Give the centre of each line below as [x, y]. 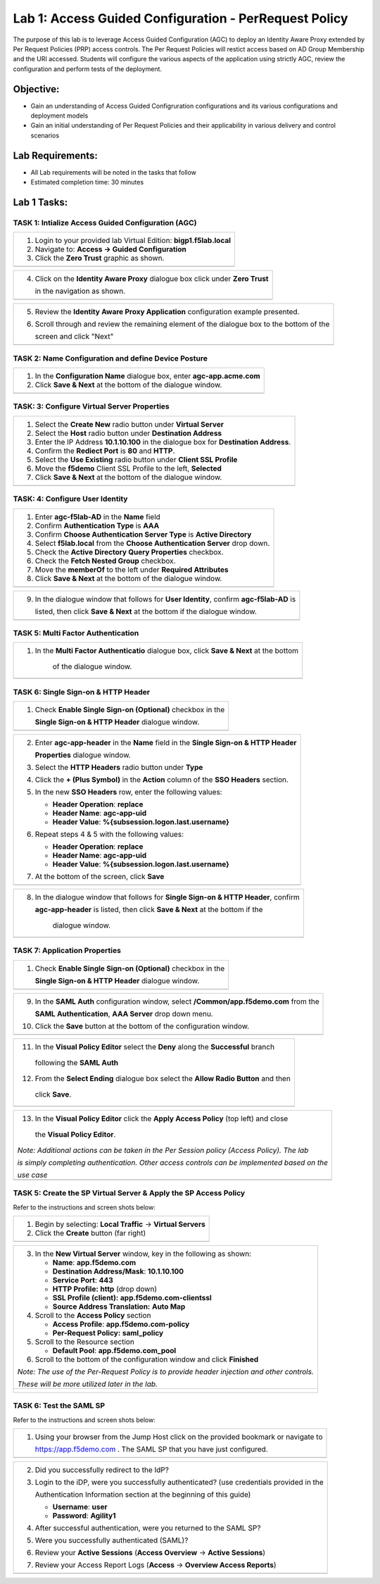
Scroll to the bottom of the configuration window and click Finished [147, 1359]
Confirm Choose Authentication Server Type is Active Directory [143, 534]
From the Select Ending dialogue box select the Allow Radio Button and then [163, 1078]
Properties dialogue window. [83, 755]
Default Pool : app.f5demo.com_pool [114, 1350]
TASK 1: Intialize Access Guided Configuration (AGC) [105, 223]
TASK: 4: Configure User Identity [70, 499]
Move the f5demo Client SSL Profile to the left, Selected [128, 468]
